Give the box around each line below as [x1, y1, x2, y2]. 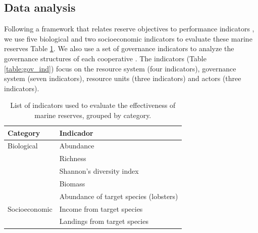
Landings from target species [59, 216, 148, 226]
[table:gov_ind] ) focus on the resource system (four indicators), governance [4, 63, 236, 73]
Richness [59, 153, 86, 164]
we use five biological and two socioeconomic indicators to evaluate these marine [4, 33, 252, 44]
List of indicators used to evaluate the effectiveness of [10, 100, 176, 110]
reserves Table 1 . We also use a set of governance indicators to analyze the [4, 43, 234, 54]
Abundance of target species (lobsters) [59, 190, 178, 201]
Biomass [59, 178, 85, 188]
